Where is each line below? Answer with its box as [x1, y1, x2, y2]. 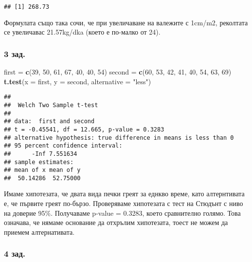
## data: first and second [4, 118, 95, 125]
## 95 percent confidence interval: [4, 142, 123, 150]
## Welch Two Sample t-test [4, 101, 98, 109]
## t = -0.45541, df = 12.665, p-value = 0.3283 [4, 126, 164, 133]
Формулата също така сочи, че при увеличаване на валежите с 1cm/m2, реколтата [4, 17, 248, 27]
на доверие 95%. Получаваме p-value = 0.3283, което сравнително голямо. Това [4, 207, 241, 218]
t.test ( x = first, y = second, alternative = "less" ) [4, 76, 151, 86]
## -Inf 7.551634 [4, 150, 77, 157]
